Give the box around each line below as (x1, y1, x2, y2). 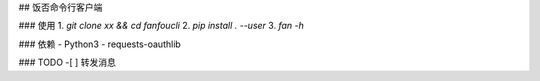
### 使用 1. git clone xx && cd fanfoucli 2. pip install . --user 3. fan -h (18, 20, 304, 32)
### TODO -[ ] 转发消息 (18, 56, 117, 69)
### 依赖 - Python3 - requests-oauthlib (18, 38, 182, 50)
